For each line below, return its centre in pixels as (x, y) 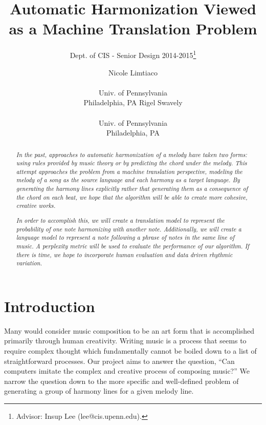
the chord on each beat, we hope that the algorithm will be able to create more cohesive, (132, 197)
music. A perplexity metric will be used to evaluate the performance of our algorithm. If (132, 246)
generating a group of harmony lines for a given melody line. (99, 391)
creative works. (36, 206)
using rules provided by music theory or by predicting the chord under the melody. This (131, 163)
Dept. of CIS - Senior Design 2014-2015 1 (133, 54)
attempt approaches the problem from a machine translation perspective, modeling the (129, 171)
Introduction (50, 306)
